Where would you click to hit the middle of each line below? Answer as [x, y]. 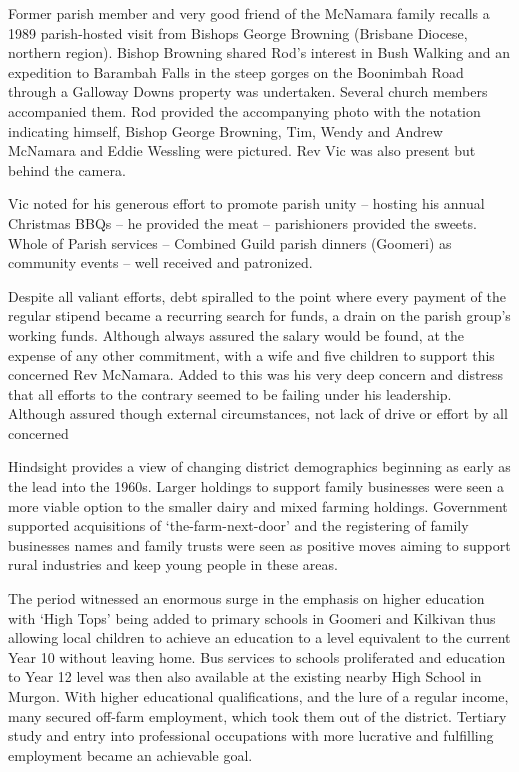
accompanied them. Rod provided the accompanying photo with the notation [244, 110]
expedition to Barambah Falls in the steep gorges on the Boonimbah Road [236, 71]
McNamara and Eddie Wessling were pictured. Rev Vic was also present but [242, 150]
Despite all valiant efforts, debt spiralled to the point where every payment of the [257, 295]
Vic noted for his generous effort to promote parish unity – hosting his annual [246, 203]
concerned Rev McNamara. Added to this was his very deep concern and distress [256, 374]
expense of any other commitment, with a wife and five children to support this [251, 354]
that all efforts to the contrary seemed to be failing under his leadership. [230, 393]
